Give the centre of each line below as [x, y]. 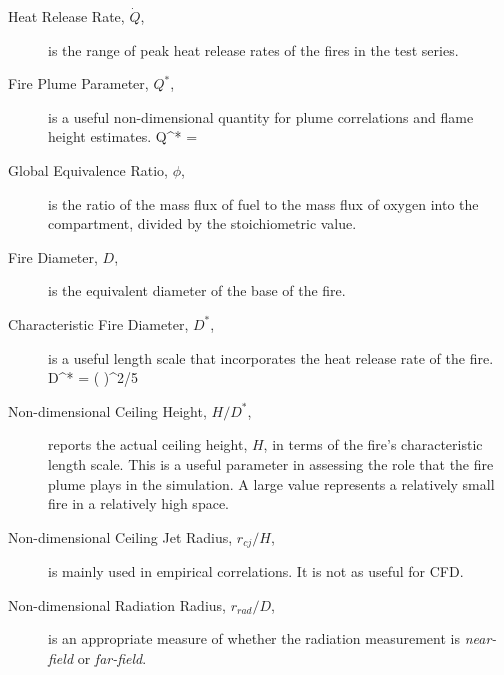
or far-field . [112, 657]
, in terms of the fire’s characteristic [373, 444]
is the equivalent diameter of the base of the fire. [197, 290]
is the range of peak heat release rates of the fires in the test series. [253, 49]
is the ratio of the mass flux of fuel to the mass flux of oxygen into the [263, 203]
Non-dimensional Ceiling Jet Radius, [120, 536]
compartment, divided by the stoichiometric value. [202, 223]
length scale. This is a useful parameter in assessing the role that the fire [271, 463]
